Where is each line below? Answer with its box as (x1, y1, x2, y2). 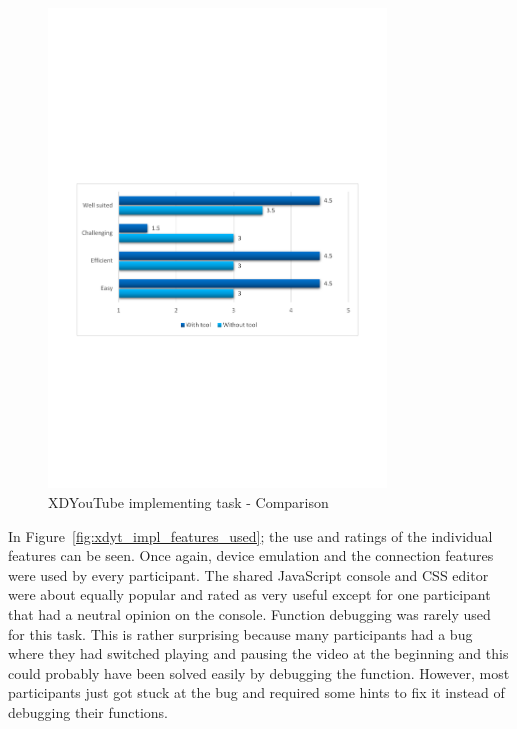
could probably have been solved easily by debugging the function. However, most (8, 662, 510, 683)
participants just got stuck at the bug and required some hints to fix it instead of (8, 682, 505, 703)
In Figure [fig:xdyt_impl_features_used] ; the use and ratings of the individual (8, 525, 493, 546)
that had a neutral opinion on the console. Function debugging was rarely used (8, 603, 491, 624)
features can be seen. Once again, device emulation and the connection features (8, 545, 494, 566)
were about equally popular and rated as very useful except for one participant (8, 584, 491, 605)
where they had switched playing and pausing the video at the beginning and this (8, 643, 509, 664)
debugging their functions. (8, 701, 168, 722)
